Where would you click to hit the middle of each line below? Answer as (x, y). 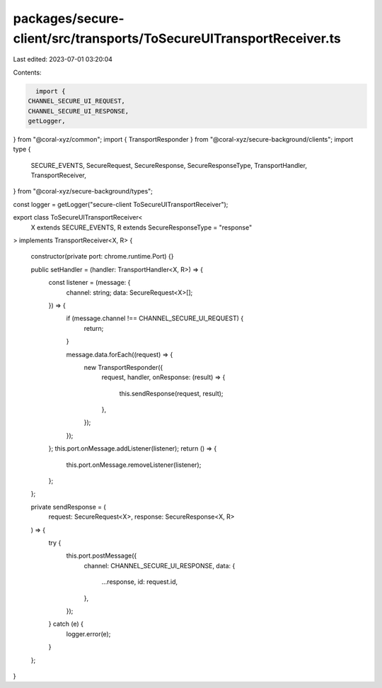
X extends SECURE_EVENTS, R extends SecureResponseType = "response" (141, 227)
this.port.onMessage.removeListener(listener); (134, 465)
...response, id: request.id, (140, 582)
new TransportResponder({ (123, 367)
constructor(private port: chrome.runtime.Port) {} (102, 256)
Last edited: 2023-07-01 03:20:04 (63, 60)
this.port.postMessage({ (102, 556)
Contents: (27, 72)
